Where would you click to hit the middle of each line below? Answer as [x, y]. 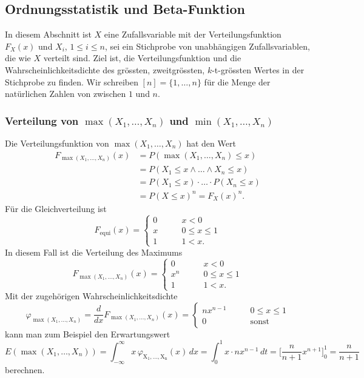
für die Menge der [237, 81]
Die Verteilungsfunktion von [57, 143]
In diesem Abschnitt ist [48, 34]
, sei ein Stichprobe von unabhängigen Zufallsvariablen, [207, 46]
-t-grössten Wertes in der [258, 69]
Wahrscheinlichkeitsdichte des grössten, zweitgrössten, [105, 69]
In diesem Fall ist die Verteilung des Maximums [94, 252]
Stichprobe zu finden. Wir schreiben [72, 81]
